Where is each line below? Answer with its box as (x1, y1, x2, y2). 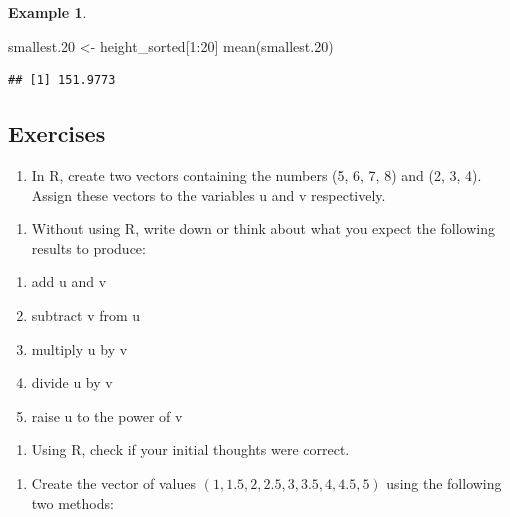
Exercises (8, 118, 106, 149)
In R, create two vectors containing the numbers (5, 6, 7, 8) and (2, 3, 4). (31, 164, 482, 185)
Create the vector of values (31, 472, 197, 493)
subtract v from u (31, 304, 141, 325)
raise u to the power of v (31, 405, 183, 426)
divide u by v (31, 372, 113, 393)
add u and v (31, 271, 107, 292)
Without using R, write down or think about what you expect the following (31, 218, 495, 239)
